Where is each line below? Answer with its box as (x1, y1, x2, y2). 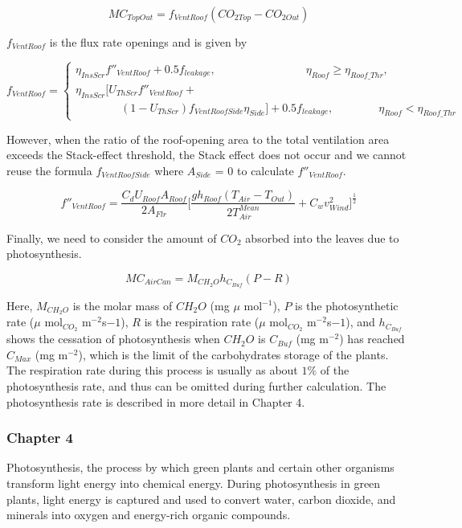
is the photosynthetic (295, 297, 399, 313)
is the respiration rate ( (144, 313, 260, 330)
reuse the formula (6, 162, 92, 178)
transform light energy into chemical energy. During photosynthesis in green (6, 475, 381, 492)
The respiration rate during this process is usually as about (6, 362, 298, 379)
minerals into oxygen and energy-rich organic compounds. (6, 506, 291, 523)
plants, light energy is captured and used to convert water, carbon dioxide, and (6, 490, 396, 507)
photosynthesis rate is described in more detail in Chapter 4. (6, 393, 305, 410)
